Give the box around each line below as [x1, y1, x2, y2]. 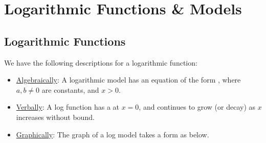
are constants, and [41, 84, 99, 95]
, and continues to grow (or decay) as [139, 101, 256, 112]
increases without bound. [16, 111, 95, 122]
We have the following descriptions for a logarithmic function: [4, 57, 197, 68]
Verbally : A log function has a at [16, 101, 120, 112]
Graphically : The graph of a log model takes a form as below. [16, 129, 209, 139]
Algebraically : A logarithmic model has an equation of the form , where [16, 74, 241, 85]
